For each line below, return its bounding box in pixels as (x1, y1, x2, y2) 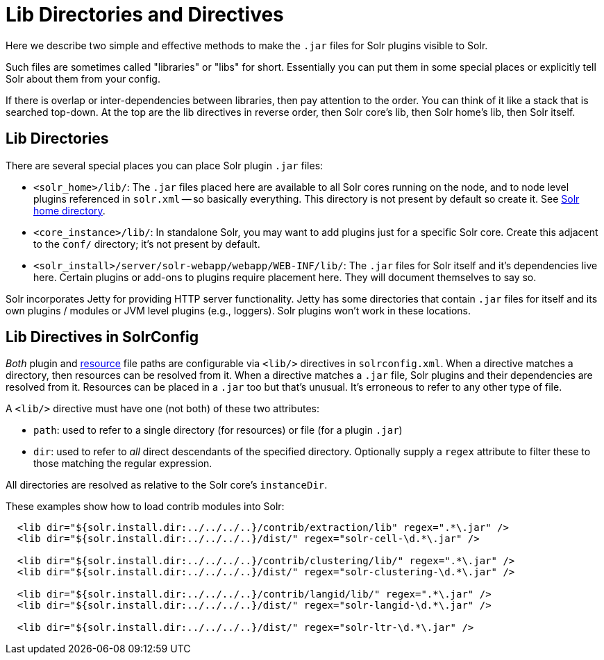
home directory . (33, 204, 106, 217)
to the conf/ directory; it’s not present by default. (33, 237, 260, 250)
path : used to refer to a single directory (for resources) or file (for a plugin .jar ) (33, 424, 403, 437)
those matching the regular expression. (33, 457, 212, 470)
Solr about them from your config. (6, 72, 160, 85)
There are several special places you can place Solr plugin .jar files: (6, 159, 324, 171)
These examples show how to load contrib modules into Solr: (6, 500, 285, 513)
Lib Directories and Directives (6, 3, 284, 26)
